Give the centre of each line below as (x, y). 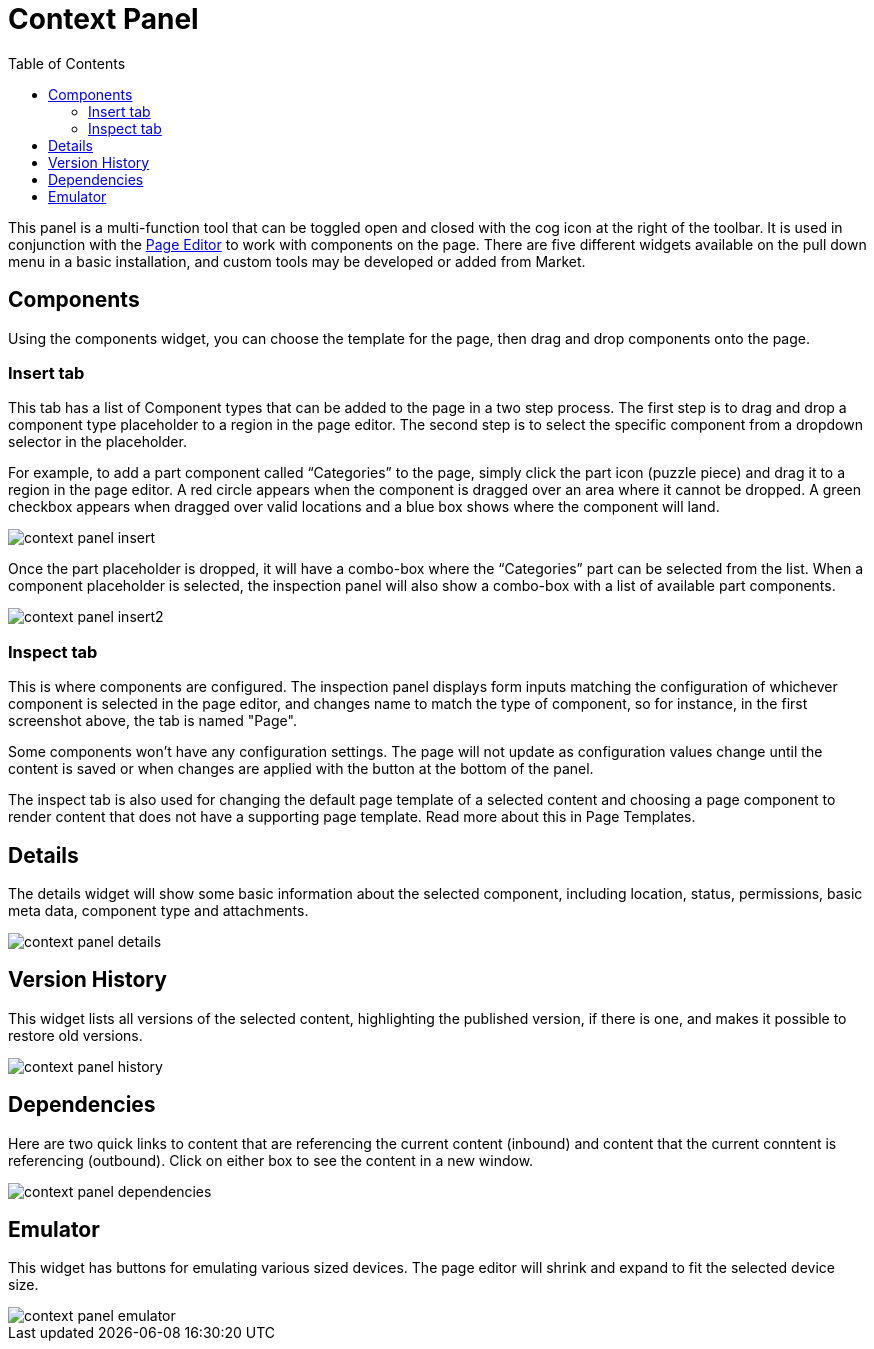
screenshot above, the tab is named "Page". (152, 721)
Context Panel (103, 19)
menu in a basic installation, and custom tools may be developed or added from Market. (297, 261)
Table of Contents (67, 63)
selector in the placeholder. (97, 442)
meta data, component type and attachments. (158, 910)
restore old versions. (75, 1035)
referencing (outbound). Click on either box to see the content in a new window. (271, 1160)
